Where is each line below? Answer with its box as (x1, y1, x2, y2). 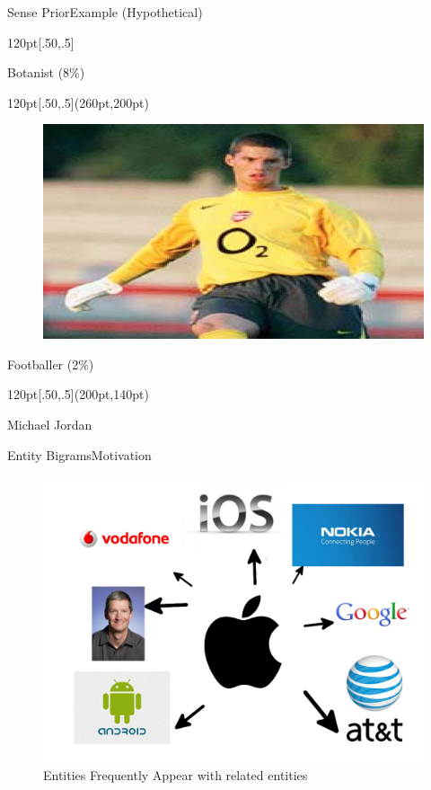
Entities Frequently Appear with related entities (43, 765, 308, 784)
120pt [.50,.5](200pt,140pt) (7, 385, 149, 404)
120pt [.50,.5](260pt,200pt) (7, 93, 149, 111)
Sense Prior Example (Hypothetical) (7, 3, 203, 21)
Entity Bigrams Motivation (7, 445, 152, 464)
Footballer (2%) (7, 354, 94, 373)
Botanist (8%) (7, 63, 85, 82)
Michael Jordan (7, 414, 92, 433)
